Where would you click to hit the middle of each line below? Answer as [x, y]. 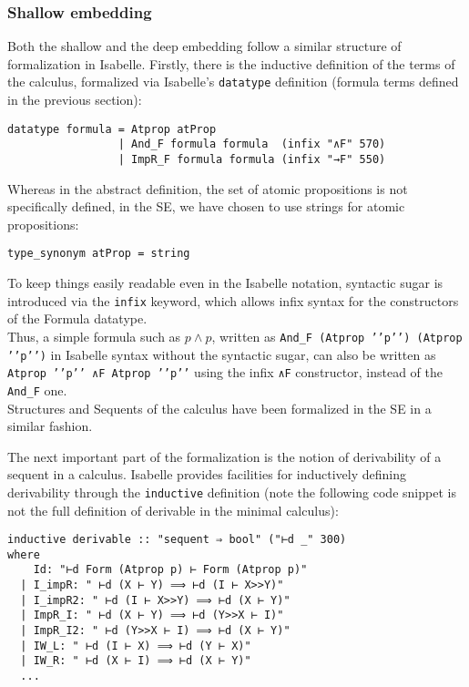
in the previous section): [75, 100]
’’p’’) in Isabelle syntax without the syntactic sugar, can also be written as [222, 354]
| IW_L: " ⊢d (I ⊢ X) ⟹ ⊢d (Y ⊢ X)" [136, 646]
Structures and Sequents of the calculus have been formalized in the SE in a [219, 408]
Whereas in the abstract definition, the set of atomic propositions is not [208, 188]
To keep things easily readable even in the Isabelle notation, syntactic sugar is [225, 283]
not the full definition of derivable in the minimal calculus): [173, 510]
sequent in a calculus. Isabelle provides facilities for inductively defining [207, 474]
